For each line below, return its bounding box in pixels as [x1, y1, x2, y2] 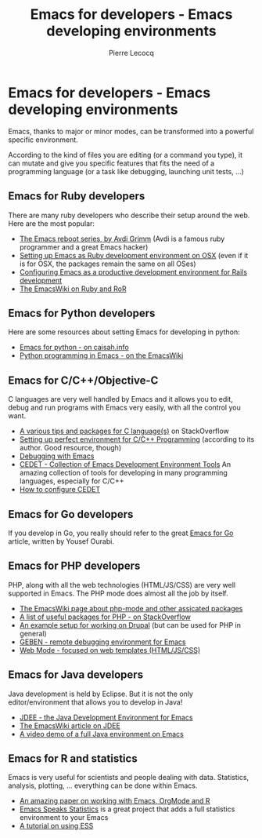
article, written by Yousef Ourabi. [8, 536, 115, 546]
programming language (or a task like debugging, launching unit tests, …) [8, 166, 245, 176]
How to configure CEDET [19, 485, 100, 494]
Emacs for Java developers [8, 669, 143, 682]
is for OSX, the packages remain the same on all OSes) [19, 259, 197, 268]
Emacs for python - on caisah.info [19, 343, 129, 352]
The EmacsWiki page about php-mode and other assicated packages [19, 603, 243, 613]
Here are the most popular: [8, 218, 95, 228]
